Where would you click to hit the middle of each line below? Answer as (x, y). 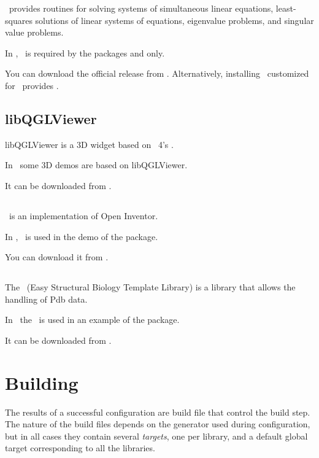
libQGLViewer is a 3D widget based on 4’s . (89, 144)
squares (19, 20)
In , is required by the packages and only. (85, 52)
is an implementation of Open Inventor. (83, 215)
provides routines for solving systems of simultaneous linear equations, (141, 8)
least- (286, 8)
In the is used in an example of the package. (92, 320)
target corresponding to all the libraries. (80, 448)
